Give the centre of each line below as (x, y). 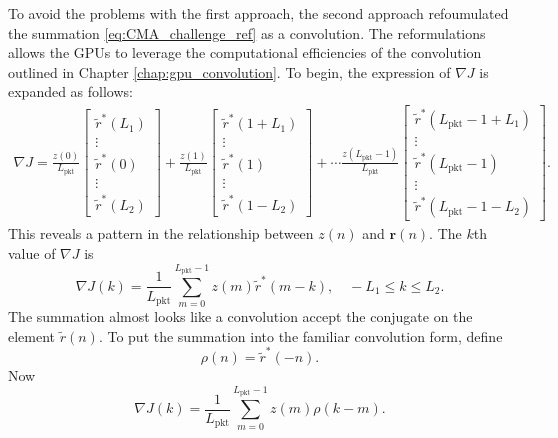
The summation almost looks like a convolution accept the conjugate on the (240, 316)
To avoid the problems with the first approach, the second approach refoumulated (258, 13)
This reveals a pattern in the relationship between (161, 233)
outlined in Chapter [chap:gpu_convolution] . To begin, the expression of (229, 71)
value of (32, 252)
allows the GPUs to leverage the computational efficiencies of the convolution (245, 52)
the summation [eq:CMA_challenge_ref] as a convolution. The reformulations (247, 32)
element (32, 335)
